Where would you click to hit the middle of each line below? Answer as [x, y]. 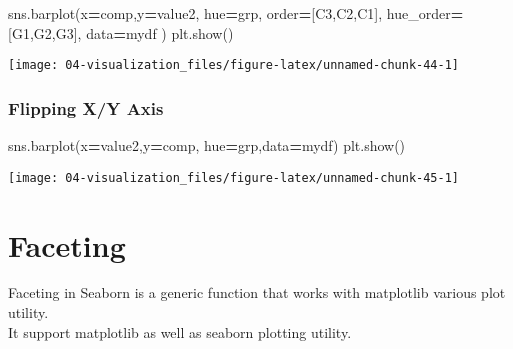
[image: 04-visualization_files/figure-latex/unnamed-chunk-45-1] [234, 177]
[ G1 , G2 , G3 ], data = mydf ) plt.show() [121, 32]
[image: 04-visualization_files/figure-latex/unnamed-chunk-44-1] [234, 65]
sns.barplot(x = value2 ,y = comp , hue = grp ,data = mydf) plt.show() [207, 145]
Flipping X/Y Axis [86, 107]
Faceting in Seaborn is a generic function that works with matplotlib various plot [257, 292]
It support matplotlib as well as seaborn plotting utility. [180, 331]
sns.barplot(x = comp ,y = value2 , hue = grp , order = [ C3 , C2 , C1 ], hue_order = [236, 13]
